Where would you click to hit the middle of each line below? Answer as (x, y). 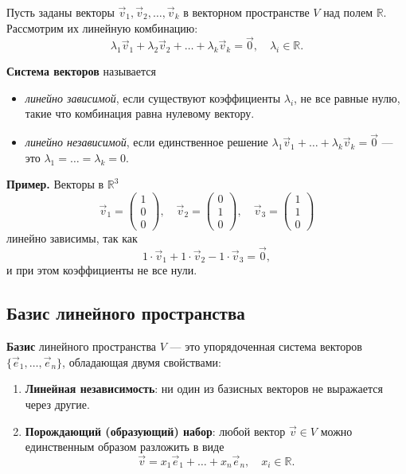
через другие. (57, 404)
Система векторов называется (81, 71)
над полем (348, 12)
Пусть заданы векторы (61, 12)
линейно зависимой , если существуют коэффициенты (153, 97)
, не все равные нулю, (347, 97)
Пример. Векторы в (55, 184)
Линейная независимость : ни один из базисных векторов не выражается (204, 389)
